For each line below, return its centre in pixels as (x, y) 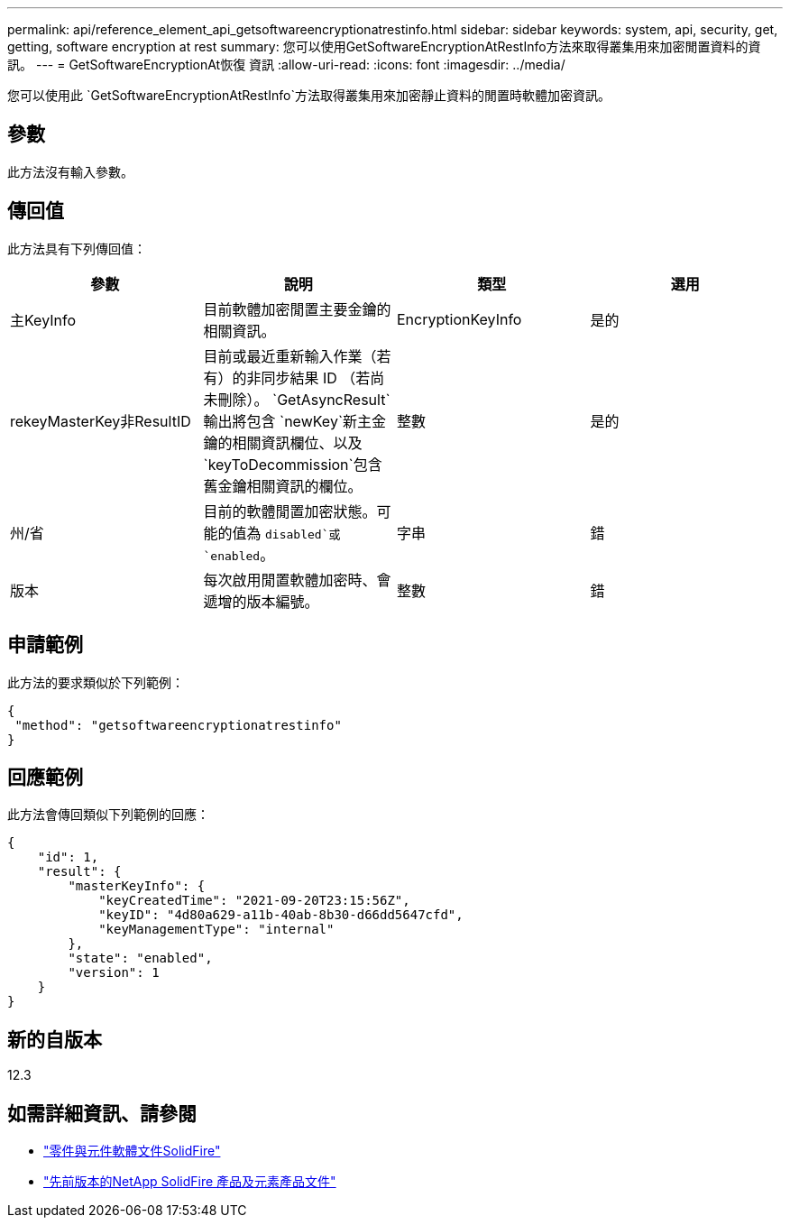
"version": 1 (114, 973)
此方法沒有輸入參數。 (70, 171)
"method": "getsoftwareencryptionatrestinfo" (178, 725)
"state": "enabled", (140, 958)
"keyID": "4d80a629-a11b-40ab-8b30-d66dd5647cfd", (281, 915)
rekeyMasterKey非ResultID (101, 421)
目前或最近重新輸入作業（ (290, 356)
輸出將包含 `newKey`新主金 (295, 421)
